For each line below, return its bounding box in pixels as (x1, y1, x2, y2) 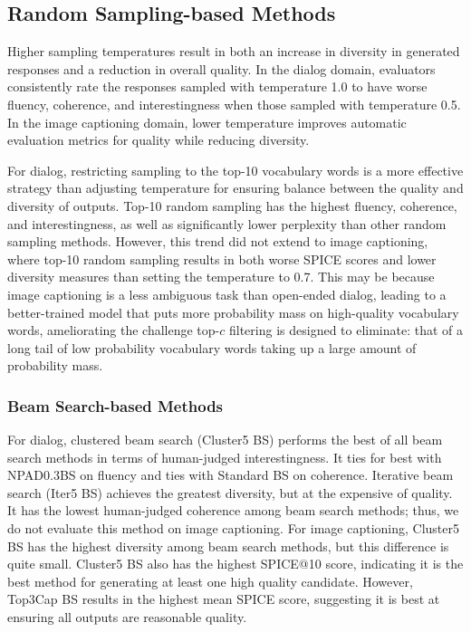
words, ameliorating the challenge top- (7, 321, 220, 340)
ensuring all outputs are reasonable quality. (7, 608, 247, 627)
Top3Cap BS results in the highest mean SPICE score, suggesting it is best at (7, 589, 440, 608)
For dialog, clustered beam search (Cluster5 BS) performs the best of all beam (7, 430, 443, 449)
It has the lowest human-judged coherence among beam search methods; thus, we (7, 501, 459, 520)
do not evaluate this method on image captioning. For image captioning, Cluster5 (7, 519, 459, 538)
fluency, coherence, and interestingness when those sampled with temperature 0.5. (7, 94, 461, 113)
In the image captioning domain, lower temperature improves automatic (7, 112, 407, 131)
